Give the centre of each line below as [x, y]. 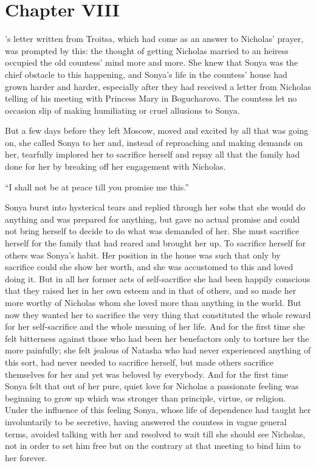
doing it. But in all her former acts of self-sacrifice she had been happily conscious [158, 278]
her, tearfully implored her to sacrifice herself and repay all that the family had [153, 154]
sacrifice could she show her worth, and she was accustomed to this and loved [149, 267]
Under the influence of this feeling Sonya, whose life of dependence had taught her [158, 410]
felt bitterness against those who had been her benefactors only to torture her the [157, 338]
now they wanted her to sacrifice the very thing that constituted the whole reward [158, 314]
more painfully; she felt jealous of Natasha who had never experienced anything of [158, 350]
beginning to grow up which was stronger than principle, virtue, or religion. [146, 398]
